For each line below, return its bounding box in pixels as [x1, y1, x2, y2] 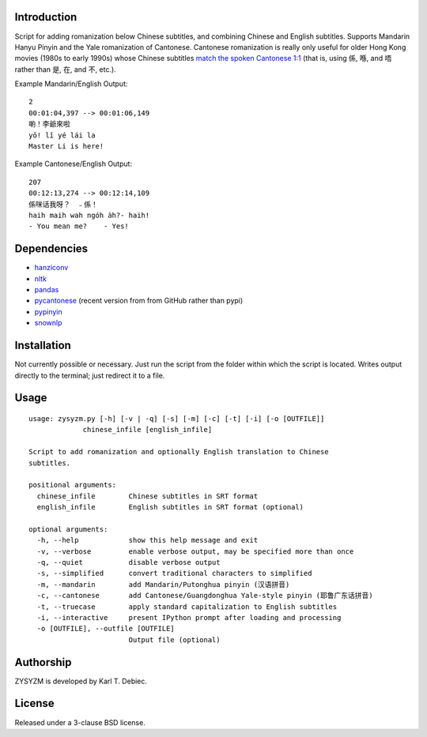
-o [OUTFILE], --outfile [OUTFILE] [36, 624, 176, 634]
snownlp [34, 318, 62, 328]
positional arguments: [28, 480, 117, 490]
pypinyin [34, 306, 62, 316]
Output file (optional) [128, 635, 221, 644]
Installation [14, 339, 71, 352]
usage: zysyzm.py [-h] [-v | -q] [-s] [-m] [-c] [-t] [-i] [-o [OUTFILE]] [28, 414, 325, 423]
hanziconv [34, 263, 69, 273]
